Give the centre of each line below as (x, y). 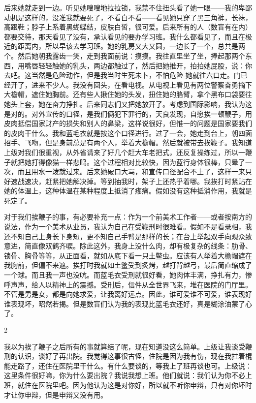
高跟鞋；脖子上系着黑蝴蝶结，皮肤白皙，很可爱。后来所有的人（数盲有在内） (128, 27)
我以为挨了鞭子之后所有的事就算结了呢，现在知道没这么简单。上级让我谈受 (125, 346)
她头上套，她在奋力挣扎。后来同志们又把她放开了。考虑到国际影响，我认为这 (128, 104)
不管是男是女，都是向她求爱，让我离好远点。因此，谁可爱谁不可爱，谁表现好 (128, 294)
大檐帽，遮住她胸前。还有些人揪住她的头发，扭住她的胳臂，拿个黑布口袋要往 (128, 94)
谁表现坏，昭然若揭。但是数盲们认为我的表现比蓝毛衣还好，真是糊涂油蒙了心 (128, 303)
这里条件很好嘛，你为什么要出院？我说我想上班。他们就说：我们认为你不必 (125, 375)
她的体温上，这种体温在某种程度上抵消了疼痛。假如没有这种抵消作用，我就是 (128, 191)
